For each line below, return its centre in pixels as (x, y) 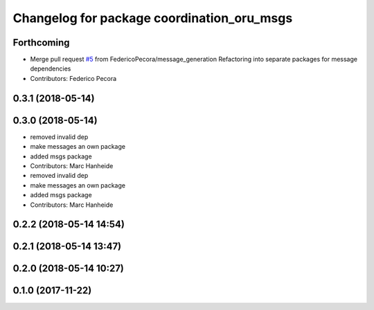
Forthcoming (41, 43)
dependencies (51, 69)
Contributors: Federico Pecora (73, 78)
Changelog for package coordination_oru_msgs (153, 18)
